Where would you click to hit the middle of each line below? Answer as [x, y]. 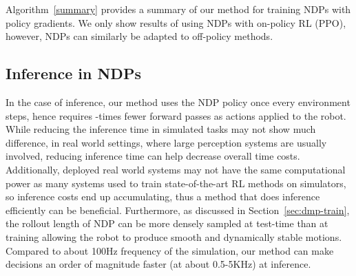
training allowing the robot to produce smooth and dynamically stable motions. [174, 236]
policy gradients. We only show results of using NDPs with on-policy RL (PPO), [176, 22]
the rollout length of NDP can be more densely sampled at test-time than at [167, 223]
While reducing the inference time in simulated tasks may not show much [161, 129]
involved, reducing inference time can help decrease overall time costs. [153, 156]
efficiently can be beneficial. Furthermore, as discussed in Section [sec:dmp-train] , [178, 210]
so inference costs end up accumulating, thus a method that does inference [163, 197]
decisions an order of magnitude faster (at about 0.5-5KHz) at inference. [158, 264]
